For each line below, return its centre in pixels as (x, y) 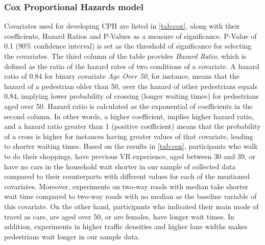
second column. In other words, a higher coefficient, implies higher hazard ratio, (129, 116)
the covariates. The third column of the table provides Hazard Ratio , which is (125, 56)
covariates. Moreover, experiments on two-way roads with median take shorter (126, 186)
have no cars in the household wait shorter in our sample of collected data (120, 166)
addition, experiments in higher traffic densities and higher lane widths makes (126, 226)
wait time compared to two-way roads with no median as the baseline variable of (130, 196)
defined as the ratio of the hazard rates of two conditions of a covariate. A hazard (132, 66)
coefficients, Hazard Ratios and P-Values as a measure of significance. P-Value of (130, 36)
